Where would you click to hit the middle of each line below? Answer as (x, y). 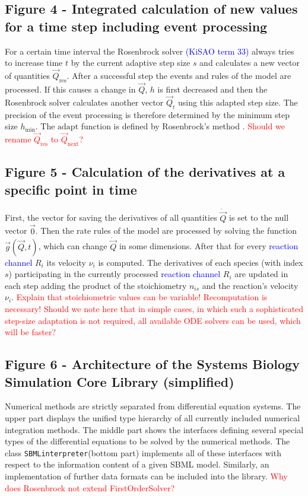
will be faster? (31, 332)
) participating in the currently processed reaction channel (115, 274)
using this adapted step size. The (238, 102)
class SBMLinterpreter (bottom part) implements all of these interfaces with (143, 452)
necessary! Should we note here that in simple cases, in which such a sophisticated (154, 309)
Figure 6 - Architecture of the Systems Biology (152, 364)
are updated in (261, 274)
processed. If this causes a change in (70, 89)
